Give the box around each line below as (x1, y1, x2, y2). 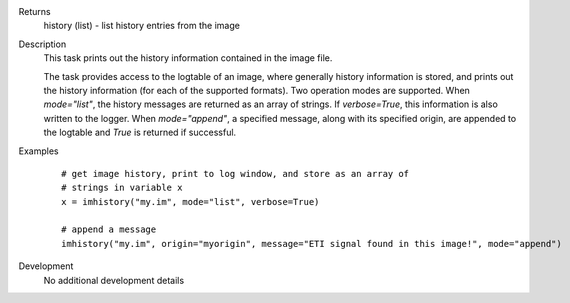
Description (18, 38, 67, 50)
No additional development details (43, 274, 185, 286)
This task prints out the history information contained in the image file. (43, 52, 333, 64)
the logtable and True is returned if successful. (43, 126, 237, 139)
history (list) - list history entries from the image (43, 20, 240, 32)
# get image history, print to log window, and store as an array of (61, 168, 410, 179)
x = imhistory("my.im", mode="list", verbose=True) (61, 196, 320, 207)
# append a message (61, 224, 157, 235)
